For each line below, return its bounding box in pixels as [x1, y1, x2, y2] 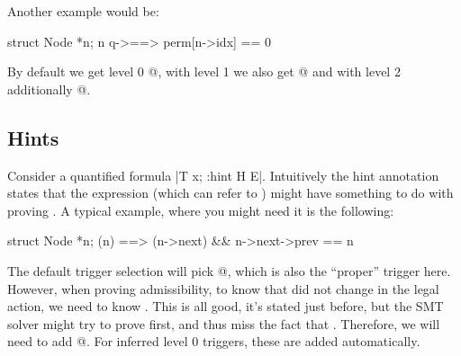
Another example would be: [7, 2, 159, 20]
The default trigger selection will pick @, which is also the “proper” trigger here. [7, 261, 451, 280]
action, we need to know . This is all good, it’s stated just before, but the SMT [7, 297, 444, 316]
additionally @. [7, 79, 91, 98]
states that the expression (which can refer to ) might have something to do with [7, 183, 454, 202]
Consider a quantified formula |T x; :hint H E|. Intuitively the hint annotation [7, 165, 439, 184]
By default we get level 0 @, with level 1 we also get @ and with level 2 [7, 62, 401, 81]
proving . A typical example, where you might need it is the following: [7, 200, 394, 219]
